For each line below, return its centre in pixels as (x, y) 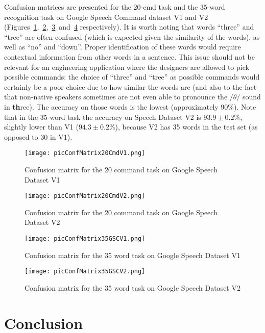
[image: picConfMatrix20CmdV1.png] (85, 153)
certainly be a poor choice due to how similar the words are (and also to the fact (130, 86)
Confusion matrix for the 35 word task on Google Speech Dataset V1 (132, 255)
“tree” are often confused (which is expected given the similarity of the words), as (132, 36)
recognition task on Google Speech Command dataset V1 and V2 (106, 17)
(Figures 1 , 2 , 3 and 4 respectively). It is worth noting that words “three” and (129, 27)
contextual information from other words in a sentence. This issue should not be (130, 56)
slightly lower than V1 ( (41, 127)
